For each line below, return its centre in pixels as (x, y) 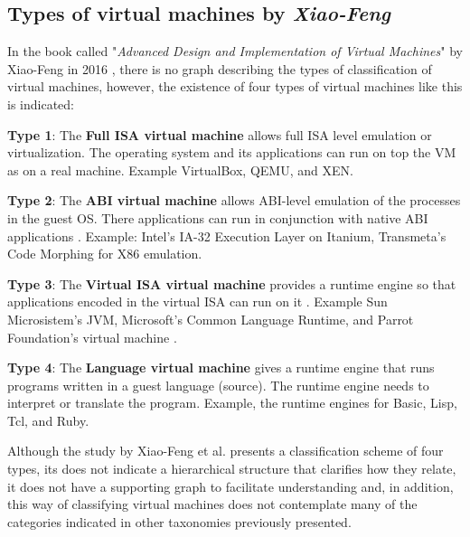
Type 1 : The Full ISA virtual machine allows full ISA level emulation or (220, 134)
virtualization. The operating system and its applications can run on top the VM (232, 152)
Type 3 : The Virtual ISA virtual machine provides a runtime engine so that (232, 283)
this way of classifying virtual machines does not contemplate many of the (212, 504)
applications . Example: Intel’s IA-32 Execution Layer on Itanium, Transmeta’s (227, 236)
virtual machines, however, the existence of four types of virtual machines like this (235, 86)
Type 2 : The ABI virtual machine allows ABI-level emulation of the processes (234, 200)
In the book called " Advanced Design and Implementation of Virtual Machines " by (235, 51)
